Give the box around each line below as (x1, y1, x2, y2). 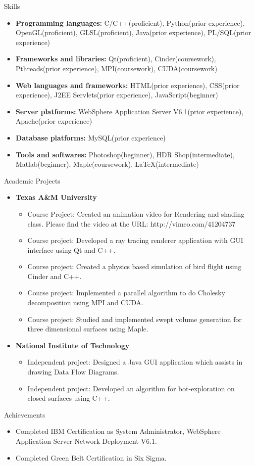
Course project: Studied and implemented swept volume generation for (27, 314, 242, 324)
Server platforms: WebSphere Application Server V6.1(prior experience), (15, 106, 244, 116)
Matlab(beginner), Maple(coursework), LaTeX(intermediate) (15, 159, 199, 169)
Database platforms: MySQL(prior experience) (15, 132, 166, 142)
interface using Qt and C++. (27, 244, 116, 255)
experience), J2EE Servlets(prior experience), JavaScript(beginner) (15, 90, 218, 100)
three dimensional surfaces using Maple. (27, 324, 149, 334)
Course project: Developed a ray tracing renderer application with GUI (27, 235, 244, 245)
